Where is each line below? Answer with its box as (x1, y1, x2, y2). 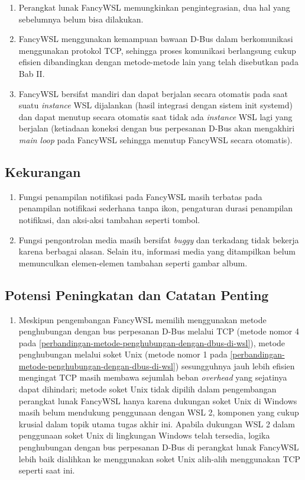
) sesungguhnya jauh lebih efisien (175, 359, 295, 372)
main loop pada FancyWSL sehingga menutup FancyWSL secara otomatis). (18, 133, 293, 146)
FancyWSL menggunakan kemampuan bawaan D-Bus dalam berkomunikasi (18, 33, 293, 45)
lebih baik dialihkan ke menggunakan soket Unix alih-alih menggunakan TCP (18, 452, 301, 465)
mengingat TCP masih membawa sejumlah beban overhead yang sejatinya (18, 371, 287, 384)
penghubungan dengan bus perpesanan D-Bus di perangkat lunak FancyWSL (18, 441, 299, 453)
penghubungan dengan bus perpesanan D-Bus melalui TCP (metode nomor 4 (18, 325, 300, 337)
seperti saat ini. (18, 464, 75, 476)
